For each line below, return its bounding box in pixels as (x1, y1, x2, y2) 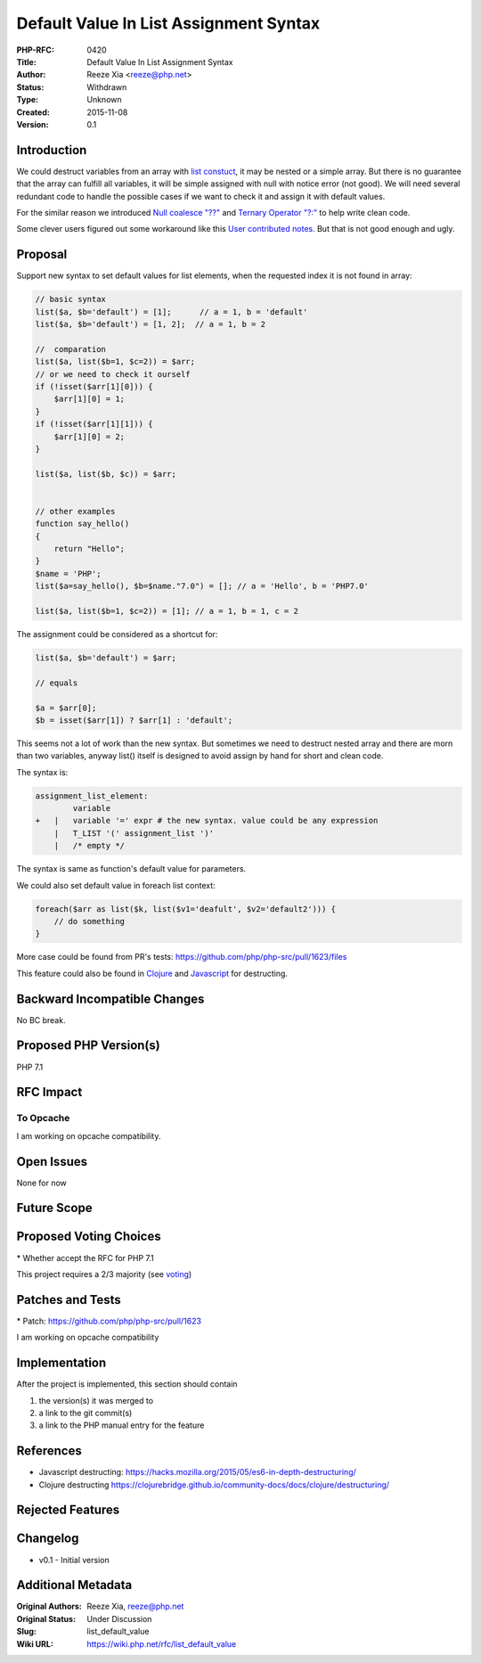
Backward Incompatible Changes (16, 991, 205, 1006)
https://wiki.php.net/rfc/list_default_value (86, 1638, 237, 1649)
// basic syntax (35, 294, 107, 305)
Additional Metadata (16, 1577, 133, 1593)
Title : (16, 56, 37, 67)
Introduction (16, 143, 87, 158)
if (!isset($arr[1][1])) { (35, 419, 153, 430)
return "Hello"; (53, 544, 125, 554)
